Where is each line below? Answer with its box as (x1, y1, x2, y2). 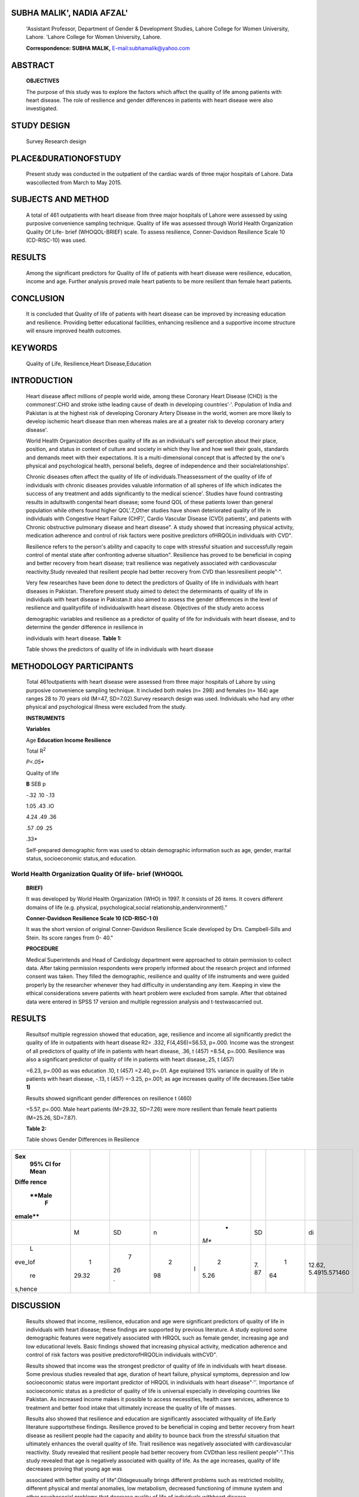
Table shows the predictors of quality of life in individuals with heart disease (26, 646, 214, 653)
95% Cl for (29, 1159, 61, 1168)
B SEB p (26, 780, 46, 787)
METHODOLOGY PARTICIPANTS (11, 661, 134, 671)
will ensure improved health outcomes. (26, 327, 122, 335)
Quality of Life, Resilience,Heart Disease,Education (26, 360, 152, 367)
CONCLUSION (11, 293, 65, 304)
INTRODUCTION (11, 375, 73, 386)
